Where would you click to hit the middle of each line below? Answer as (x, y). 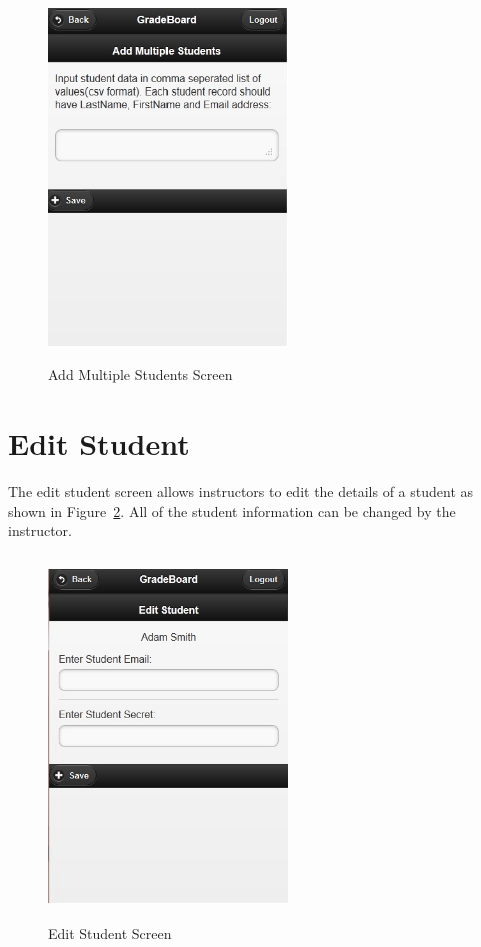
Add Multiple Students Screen (140, 374)
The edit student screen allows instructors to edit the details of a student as (241, 491)
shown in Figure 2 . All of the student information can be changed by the (232, 510)
